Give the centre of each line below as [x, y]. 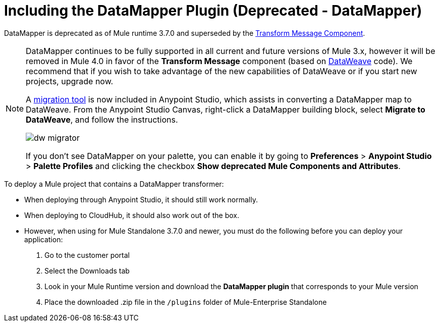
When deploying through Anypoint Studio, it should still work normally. [141, 199]
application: [44, 239]
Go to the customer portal [87, 255]
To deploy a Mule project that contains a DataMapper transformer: [114, 184]
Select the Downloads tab [87, 270]
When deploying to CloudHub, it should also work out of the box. [132, 215]
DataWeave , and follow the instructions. [102, 119]
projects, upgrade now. [70, 81]
